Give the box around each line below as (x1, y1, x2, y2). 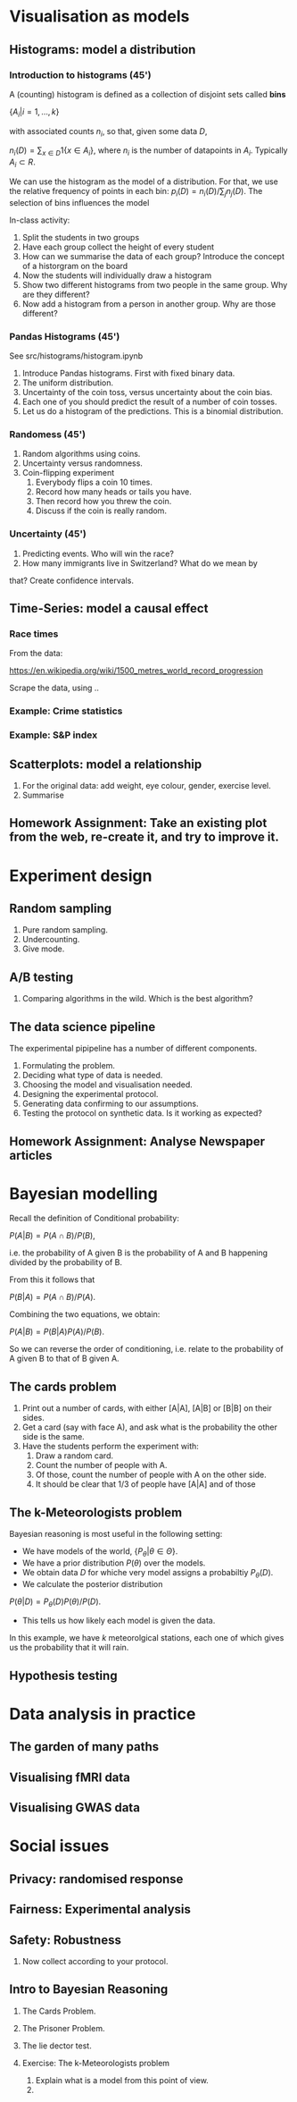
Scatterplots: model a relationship (9, 756, 202, 772)
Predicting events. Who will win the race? (21, 548, 174, 559)
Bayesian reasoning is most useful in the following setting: (9, 1529, 223, 1540)
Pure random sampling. (21, 924, 109, 935)
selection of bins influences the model (9, 197, 150, 207)
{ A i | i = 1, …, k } (9, 106, 60, 119)
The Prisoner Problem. (21, 2022, 105, 2033)
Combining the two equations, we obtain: (9, 1309, 161, 1320)
